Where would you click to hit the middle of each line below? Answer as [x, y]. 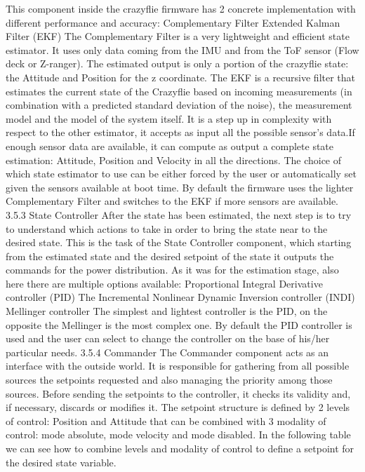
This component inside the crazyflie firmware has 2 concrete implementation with [181, 8]
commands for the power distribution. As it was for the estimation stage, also [172, 270]
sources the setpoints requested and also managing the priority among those [169, 380]
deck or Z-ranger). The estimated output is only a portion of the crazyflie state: [177, 63]
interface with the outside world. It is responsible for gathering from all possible [178, 366]
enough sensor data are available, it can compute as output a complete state [170, 146]
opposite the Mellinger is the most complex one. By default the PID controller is [179, 324]
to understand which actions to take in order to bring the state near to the [167, 228]
